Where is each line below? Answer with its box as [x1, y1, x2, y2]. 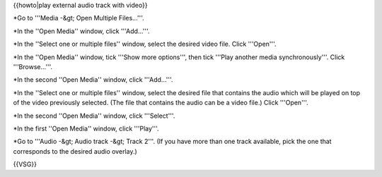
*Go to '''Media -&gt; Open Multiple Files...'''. [13, 14, 144, 23]
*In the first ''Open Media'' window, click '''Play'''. [13, 124, 159, 133]
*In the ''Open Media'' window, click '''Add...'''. [13, 27, 150, 35]
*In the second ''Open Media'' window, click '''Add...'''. [13, 75, 173, 84]
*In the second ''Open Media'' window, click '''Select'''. [13, 111, 175, 120]
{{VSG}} [13, 160, 37, 169]
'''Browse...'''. [13, 62, 53, 71]
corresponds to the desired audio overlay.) [13, 147, 137, 155]
